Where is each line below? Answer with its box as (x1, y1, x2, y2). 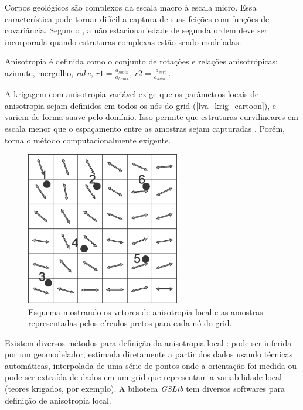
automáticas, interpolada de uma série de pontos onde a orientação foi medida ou (5, 359, 297, 371)
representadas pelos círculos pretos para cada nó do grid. (28, 317, 232, 329)
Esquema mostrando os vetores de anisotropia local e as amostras (28, 305, 263, 317)
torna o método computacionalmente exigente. (5, 134, 171, 146)
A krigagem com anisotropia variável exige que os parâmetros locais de (5, 88, 259, 100)
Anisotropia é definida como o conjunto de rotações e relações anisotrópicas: (5, 55, 278, 67)
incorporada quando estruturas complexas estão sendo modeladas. (5, 35, 241, 47)
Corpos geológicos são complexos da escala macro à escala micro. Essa (5, 1, 257, 13)
